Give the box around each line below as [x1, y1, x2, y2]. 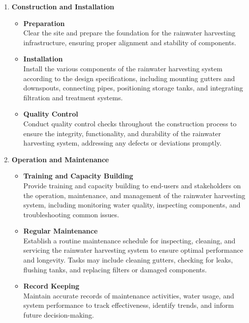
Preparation [23, 18, 65, 28]
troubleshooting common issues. [23, 209, 119, 219]
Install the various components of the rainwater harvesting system [23, 63, 222, 73]
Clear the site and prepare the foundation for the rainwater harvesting [23, 28, 236, 38]
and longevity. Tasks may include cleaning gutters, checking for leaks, [23, 255, 233, 265]
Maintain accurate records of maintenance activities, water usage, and [23, 290, 234, 300]
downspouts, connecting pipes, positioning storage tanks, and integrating [23, 83, 243, 93]
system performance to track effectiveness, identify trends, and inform [23, 300, 234, 310]
